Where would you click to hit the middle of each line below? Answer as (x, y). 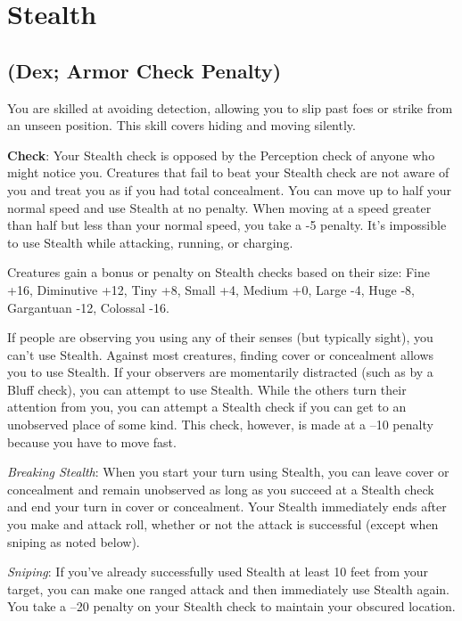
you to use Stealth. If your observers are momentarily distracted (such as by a (220, 372)
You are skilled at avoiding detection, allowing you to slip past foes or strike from (230, 107)
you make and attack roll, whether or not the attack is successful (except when (223, 524)
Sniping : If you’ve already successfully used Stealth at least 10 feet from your (218, 572)
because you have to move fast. (92, 441)
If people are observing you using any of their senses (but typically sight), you (220, 337)
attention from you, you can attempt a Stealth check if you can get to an (207, 407)
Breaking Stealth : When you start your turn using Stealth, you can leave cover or (228, 472)
